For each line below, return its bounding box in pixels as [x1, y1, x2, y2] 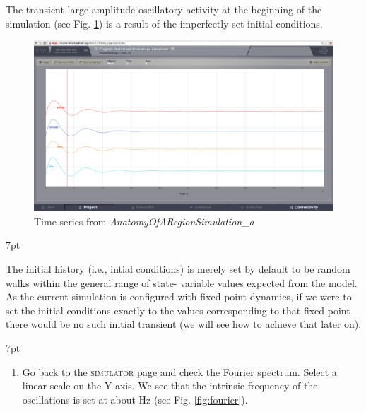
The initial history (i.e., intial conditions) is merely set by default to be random [6, 261, 350, 276]
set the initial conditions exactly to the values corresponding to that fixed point [6, 302, 350, 317]
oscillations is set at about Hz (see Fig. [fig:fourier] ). [22, 392, 248, 406]
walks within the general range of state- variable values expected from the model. [6, 275, 358, 290]
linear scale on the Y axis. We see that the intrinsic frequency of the [22, 378, 318, 393]
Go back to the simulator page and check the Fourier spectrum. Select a [22, 364, 337, 379]
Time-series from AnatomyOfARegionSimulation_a [34, 213, 254, 228]
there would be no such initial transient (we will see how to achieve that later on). [6, 317, 362, 331]
